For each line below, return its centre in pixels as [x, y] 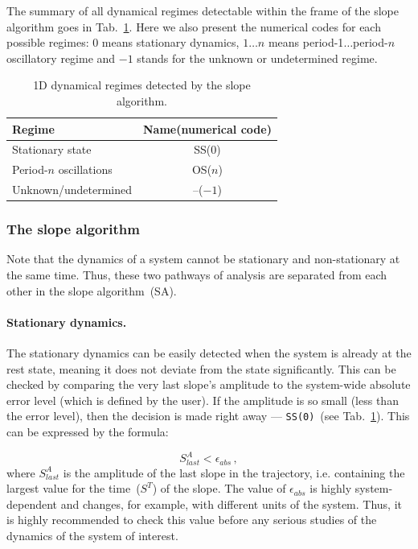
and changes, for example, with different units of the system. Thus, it [232, 504]
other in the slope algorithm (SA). [92, 290]
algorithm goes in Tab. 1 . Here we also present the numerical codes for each [194, 26]
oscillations [85, 169]
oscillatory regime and [61, 58]
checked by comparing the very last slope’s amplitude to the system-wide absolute [209, 384]
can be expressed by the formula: [88, 432]
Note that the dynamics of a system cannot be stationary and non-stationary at [203, 259]
